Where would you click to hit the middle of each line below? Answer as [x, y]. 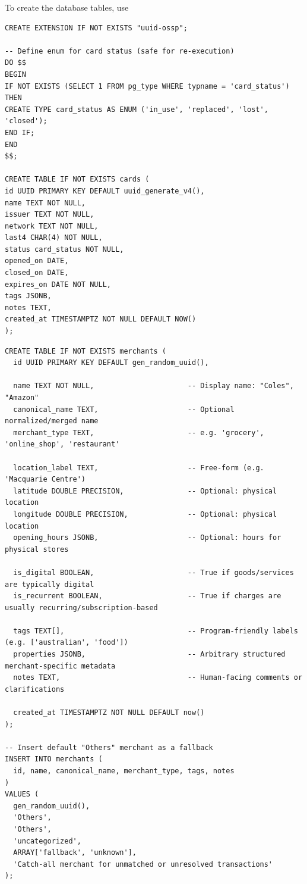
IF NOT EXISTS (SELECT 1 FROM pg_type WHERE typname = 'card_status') [147, 86]
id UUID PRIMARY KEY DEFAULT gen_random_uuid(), [111, 363]
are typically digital [50, 584]
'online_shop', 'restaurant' [62, 444]
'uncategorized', [47, 841]
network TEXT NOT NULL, [52, 226]
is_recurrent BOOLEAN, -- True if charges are [147, 596]
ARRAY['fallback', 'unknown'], [75, 853]
